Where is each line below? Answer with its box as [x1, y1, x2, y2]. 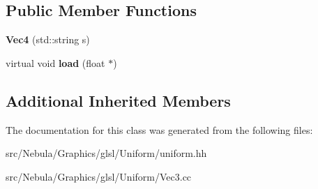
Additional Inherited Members [6, 89, 231, 111]
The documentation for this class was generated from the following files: [6, 122, 313, 137]
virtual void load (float [6, 55, 105, 70]
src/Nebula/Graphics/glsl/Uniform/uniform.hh [6, 146, 207, 160]
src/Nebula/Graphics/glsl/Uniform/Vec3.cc [6, 169, 192, 183]
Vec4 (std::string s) [6, 32, 90, 47]
